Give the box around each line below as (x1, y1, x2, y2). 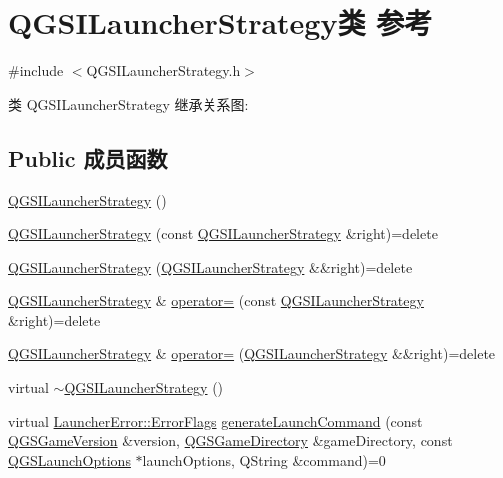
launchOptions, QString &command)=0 (142, 449, 386, 470)
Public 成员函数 (8, 142, 168, 173)
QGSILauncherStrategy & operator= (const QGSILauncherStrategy (8, 290, 424, 311)
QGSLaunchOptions (8, 449, 131, 470)
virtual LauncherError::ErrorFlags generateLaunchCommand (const (8, 410, 423, 431)
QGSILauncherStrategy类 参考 (8, 2, 433, 43)
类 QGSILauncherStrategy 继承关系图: (8, 93, 249, 114)
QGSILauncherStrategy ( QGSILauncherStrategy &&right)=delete (8, 256, 413, 277)
